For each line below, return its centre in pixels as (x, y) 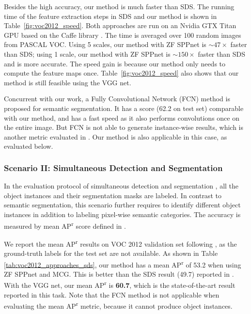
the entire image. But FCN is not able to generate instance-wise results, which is (124, 127)
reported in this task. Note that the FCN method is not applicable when (112, 294)
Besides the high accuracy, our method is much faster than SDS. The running (119, 6)
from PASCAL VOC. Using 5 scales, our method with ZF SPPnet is (105, 44)
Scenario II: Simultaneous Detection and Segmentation (113, 167)
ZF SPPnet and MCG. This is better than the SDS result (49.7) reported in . (119, 274)
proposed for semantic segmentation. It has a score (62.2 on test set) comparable (124, 108)
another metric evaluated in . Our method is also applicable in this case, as (116, 136)
